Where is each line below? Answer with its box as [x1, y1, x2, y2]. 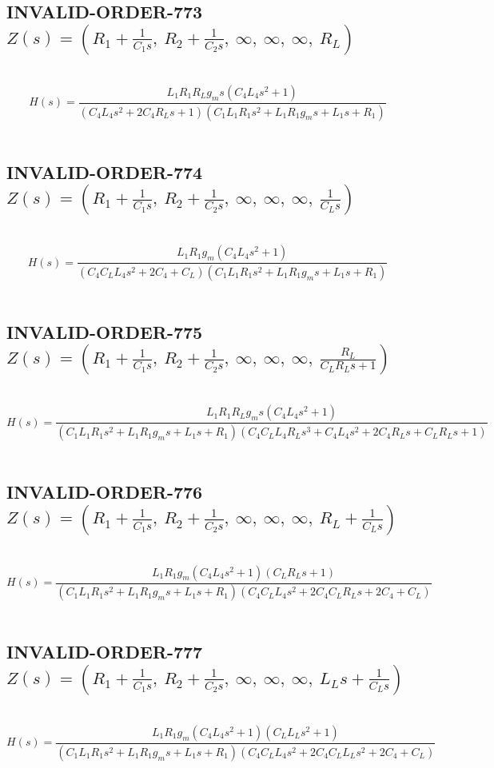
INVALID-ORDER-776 [6, 480, 203, 504]
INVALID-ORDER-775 [6, 319, 203, 344]
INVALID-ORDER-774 [6, 159, 203, 184]
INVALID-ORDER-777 [6, 639, 203, 664]
